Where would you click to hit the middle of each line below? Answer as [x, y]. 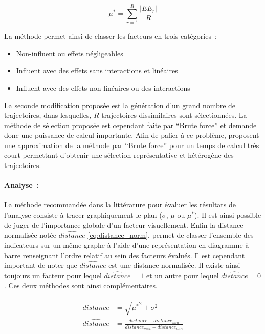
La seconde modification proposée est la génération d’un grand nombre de [120, 105]
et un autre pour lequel [182, 275]
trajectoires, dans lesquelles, [48, 115]
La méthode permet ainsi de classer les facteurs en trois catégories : [111, 36]
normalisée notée [30, 235]
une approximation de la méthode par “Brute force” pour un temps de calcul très [132, 145]
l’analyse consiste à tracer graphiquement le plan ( [83, 215]
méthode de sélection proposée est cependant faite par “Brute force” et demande [130, 125]
